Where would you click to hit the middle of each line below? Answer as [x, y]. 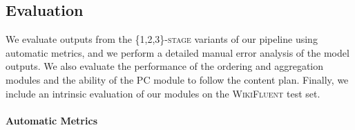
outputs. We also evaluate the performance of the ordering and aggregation [165, 66]
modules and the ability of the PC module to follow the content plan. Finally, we [177, 79]
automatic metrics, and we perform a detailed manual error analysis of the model [177, 52]
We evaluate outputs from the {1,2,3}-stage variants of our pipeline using [162, 39]
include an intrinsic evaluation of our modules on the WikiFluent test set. [163, 93]
